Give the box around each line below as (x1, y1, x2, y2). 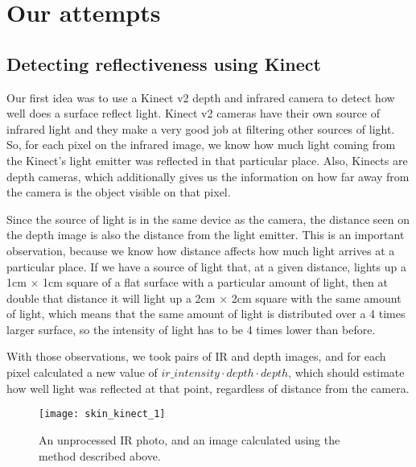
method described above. (39, 447, 161, 464)
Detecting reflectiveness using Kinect (6, 51, 321, 76)
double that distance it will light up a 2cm (6, 289, 216, 306)
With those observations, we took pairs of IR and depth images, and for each (6, 348, 386, 365)
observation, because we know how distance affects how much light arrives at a (6, 242, 395, 258)
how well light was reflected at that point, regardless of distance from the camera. (6, 379, 410, 396)
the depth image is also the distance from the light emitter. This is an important (6, 226, 405, 243)
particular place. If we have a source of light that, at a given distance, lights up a (6, 258, 406, 275)
